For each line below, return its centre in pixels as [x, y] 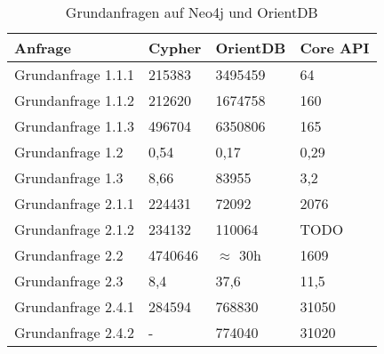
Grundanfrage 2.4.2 [74, 332]
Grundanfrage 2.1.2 [74, 229]
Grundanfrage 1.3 [69, 177]
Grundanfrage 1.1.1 [74, 74]
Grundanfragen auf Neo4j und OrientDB [192, 12]
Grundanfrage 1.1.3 [74, 126]
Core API [335, 48]
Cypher [175, 48]
